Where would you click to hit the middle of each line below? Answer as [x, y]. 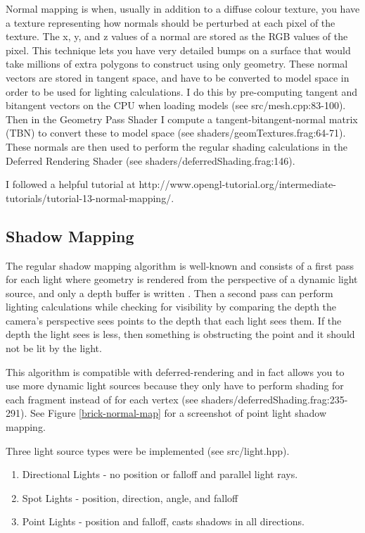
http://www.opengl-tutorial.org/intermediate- [237, 184]
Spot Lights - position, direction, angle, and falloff [130, 497]
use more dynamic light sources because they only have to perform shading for [175, 385]
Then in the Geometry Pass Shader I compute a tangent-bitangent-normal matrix [182, 119]
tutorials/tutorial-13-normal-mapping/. [90, 197]
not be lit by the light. [54, 348]
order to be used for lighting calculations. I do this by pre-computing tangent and [182, 91]
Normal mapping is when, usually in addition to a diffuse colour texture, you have [183, 8]
